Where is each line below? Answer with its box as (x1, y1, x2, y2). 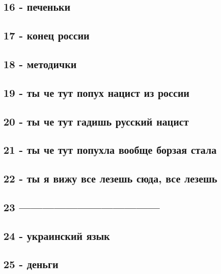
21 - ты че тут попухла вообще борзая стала (3, 142, 217, 157)
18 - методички (3, 56, 77, 71)
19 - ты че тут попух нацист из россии (3, 85, 189, 100)
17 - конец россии (3, 28, 90, 43)
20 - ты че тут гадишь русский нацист (3, 113, 189, 128)
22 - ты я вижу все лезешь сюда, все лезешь (3, 171, 218, 186)
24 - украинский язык (3, 228, 110, 243)
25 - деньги (3, 256, 59, 272)
